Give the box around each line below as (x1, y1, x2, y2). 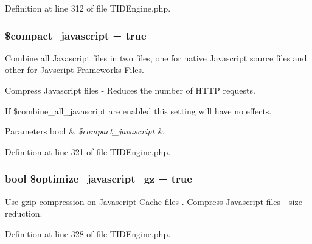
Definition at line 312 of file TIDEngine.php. (5, 2, 171, 14)
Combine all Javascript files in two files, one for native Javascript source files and (5, 51, 307, 64)
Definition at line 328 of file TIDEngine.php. (5, 227, 171, 240)
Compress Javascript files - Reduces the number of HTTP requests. (5, 84, 255, 96)
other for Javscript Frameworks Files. (5, 63, 144, 76)
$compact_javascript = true (5, 27, 147, 43)
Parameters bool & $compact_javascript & (5, 125, 164, 138)
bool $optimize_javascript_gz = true (5, 171, 192, 186)
